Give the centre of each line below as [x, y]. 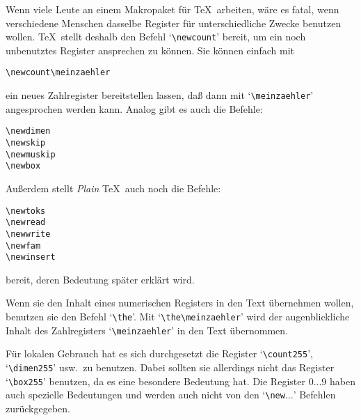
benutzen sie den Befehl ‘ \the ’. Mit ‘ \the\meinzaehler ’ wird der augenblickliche [178, 317]
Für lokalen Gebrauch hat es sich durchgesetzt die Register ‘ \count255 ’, [159, 353]
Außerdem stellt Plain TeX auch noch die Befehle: [113, 188]
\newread [26, 223]
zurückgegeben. [38, 408]
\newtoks [26, 211]
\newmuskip [31, 154]
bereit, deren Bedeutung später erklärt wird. [100, 279]
